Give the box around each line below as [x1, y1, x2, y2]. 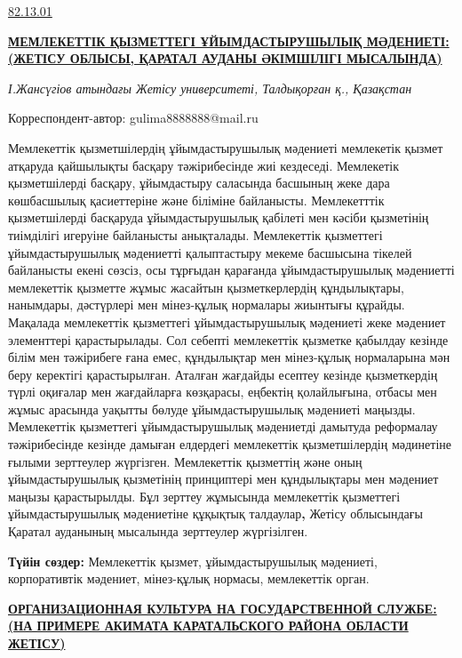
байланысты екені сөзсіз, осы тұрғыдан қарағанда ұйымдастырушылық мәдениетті [8, 261, 455, 279]
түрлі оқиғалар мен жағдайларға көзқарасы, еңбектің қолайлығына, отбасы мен [8, 382, 437, 401]
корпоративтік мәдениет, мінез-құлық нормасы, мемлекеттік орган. [8, 569, 370, 588]
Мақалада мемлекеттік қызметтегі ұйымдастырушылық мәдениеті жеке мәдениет [8, 312, 446, 331]
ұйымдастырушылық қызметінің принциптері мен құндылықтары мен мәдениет [8, 469, 439, 488]
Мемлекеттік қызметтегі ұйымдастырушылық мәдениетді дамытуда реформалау [8, 417, 438, 436]
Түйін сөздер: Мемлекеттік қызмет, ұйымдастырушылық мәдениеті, [8, 551, 378, 570]
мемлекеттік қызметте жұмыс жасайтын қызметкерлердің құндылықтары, [8, 277, 404, 296]
